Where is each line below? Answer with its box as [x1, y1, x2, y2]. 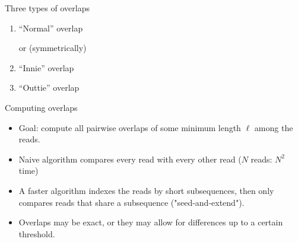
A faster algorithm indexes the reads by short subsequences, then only [18, 184, 274, 196]
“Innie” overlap [18, 61, 74, 74]
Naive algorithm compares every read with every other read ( [18, 152, 242, 165]
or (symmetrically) [18, 42, 87, 54]
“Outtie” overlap [18, 81, 80, 94]
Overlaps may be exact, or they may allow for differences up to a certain [18, 216, 283, 228]
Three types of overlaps [5, 2, 90, 14]
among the [254, 121, 293, 133]
